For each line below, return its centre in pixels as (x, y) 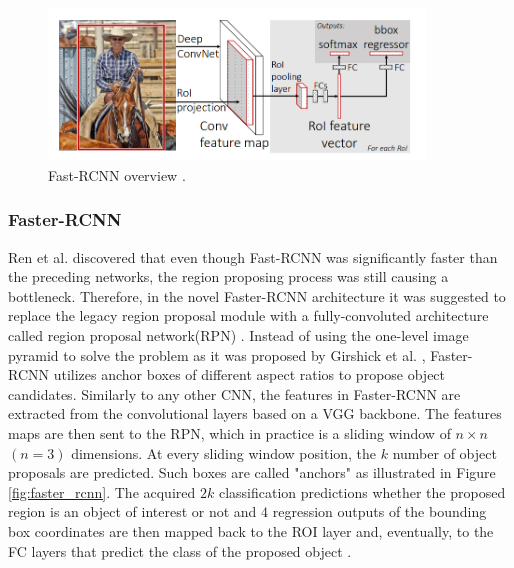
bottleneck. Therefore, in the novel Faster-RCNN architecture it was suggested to (257, 295)
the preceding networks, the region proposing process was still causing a (228, 276)
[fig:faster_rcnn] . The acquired (102, 491)
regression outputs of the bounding (379, 511)
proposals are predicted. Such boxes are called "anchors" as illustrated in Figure (252, 472)
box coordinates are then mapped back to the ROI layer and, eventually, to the (251, 530)
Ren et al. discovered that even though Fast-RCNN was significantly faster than (253, 256)
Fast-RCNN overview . (117, 174)
